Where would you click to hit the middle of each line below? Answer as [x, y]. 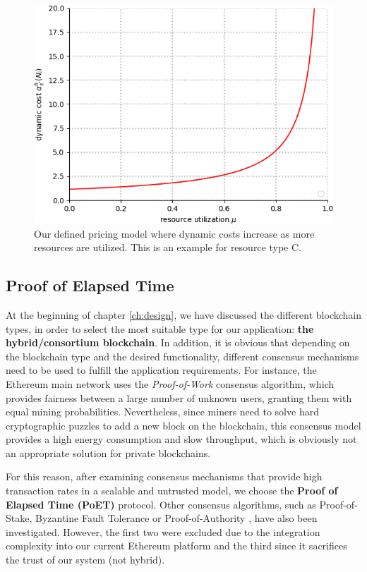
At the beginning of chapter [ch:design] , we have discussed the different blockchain [184, 314]
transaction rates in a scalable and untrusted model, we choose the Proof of [172, 491]
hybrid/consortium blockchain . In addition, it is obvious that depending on [178, 342]
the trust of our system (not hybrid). [85, 560]
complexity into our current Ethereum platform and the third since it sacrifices [176, 546]
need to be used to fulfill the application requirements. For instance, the [161, 370]
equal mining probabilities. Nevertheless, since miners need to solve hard [162, 412]
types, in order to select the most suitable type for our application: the [160, 328]
